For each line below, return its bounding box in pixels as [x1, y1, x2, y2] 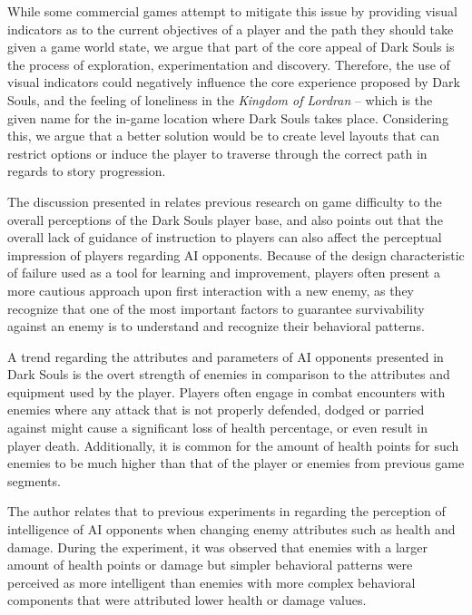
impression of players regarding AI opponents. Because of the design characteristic [7, 245, 465, 264]
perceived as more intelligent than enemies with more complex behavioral [7, 572, 416, 591]
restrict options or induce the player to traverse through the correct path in [7, 143, 428, 162]
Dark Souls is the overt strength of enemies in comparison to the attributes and [7, 365, 450, 384]
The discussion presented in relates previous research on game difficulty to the [7, 191, 442, 210]
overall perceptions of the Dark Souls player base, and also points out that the [7, 210, 443, 229]
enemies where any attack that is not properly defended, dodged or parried [7, 400, 425, 419]
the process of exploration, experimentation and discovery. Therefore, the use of [7, 54, 450, 73]
